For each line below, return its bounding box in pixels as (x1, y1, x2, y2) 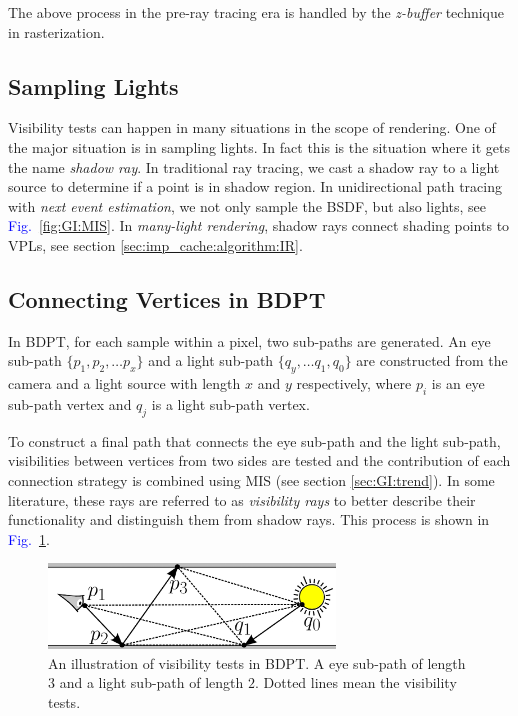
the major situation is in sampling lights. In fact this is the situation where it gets (8, 136, 510, 157)
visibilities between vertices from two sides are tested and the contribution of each (8, 450, 511, 471)
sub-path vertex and (8, 393, 132, 414)
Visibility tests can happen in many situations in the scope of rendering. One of (8, 117, 496, 138)
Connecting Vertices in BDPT (8, 283, 326, 314)
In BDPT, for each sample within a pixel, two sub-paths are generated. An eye (8, 330, 491, 351)
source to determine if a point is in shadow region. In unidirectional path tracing (8, 176, 502, 197)
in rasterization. (8, 21, 105, 42)
